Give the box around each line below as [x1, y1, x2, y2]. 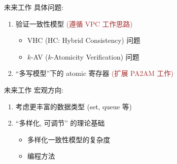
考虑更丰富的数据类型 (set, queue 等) [15, 101, 132, 111]
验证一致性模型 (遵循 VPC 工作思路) [15, 18, 133, 29]
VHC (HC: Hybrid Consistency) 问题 [27, 35, 141, 45]
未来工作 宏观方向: [4, 84, 64, 95]
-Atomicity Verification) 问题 [51, 51, 140, 62]
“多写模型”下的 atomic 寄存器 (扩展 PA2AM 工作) [15, 68, 174, 78]
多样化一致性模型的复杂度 [27, 134, 110, 144]
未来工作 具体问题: [4, 2, 64, 12]
